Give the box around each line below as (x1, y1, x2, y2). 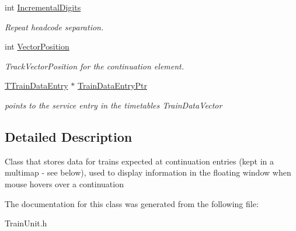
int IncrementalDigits (5, 1, 81, 13)
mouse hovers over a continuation (5, 177, 124, 190)
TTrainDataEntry (5, 79, 68, 92)
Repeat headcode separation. (5, 20, 104, 33)
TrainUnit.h (5, 217, 47, 229)
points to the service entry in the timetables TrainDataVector (5, 99, 222, 111)
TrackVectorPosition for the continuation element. (5, 60, 184, 72)
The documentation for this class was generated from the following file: (5, 197, 259, 209)
